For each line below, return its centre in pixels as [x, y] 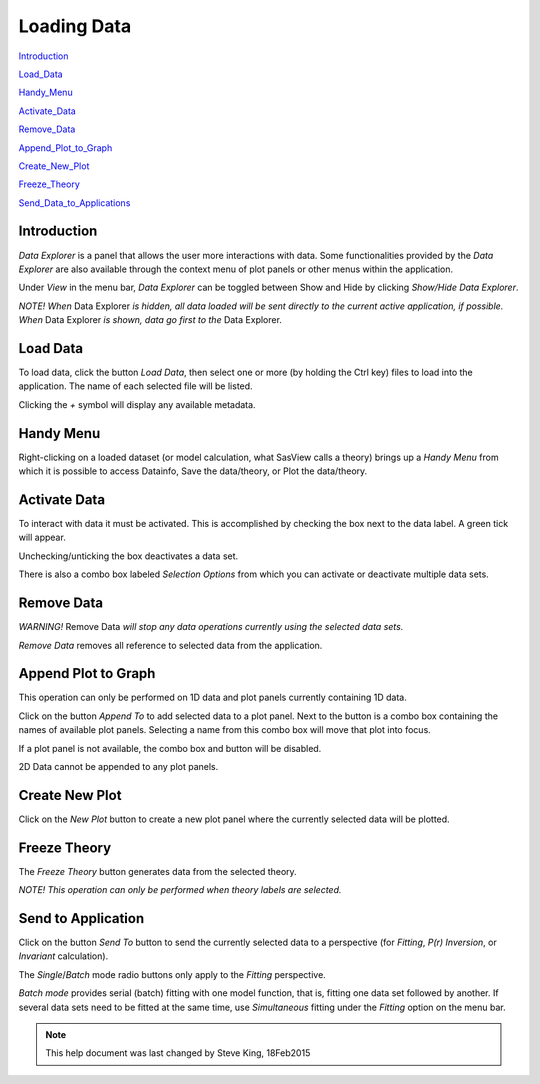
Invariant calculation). [63, 956]
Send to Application [81, 918]
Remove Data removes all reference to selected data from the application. [170, 645]
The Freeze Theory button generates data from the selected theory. [157, 871]
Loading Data [75, 26]
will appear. [42, 537]
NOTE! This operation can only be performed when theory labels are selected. [180, 890]
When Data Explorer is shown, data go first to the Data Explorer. [150, 320]
